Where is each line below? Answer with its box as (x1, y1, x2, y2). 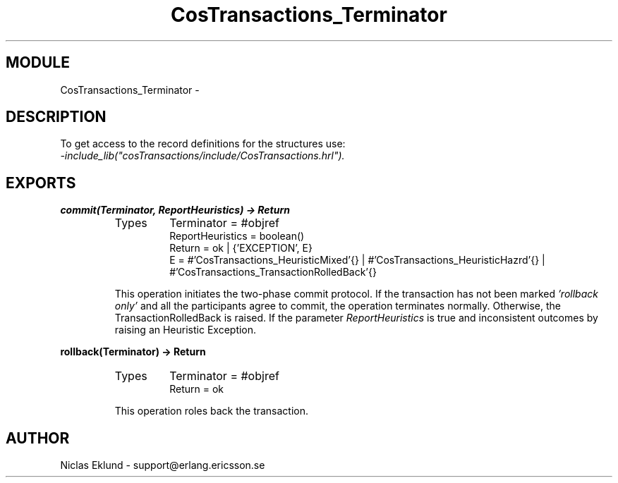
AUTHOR (6, 429, 70, 447)
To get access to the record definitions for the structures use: (60, 137, 346, 150)
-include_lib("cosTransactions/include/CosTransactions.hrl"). (60, 149, 345, 162)
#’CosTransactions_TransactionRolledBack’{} (169, 266, 377, 279)
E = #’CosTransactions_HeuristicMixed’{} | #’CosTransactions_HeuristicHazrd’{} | (169, 254, 545, 267)
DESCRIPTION (6, 108, 107, 126)
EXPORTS (6, 173, 76, 192)
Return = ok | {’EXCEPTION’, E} (169, 242, 313, 255)
